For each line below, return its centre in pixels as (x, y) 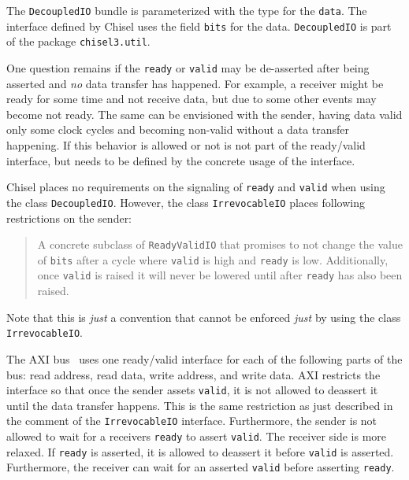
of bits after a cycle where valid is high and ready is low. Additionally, (213, 259)
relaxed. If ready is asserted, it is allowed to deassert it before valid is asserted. (200, 451)
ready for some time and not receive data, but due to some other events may (191, 99)
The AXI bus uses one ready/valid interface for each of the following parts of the (204, 358)
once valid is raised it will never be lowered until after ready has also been (220, 275)
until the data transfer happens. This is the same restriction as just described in (200, 405)
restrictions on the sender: (69, 218)
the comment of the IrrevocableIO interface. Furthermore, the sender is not (192, 421)
